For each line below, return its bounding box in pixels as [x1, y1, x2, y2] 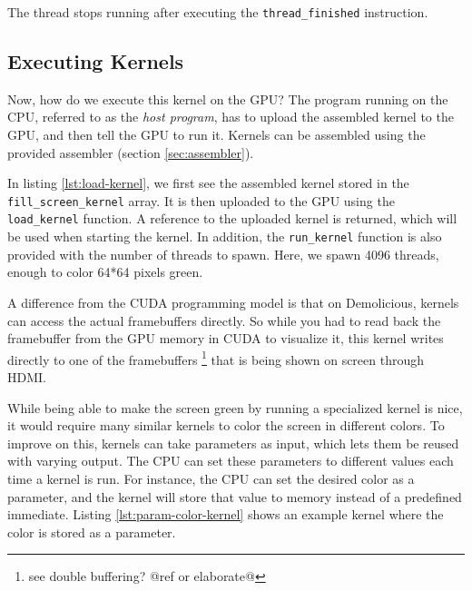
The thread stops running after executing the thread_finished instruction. [7, 3, 428, 21]
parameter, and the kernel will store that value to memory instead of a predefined [7, 487, 462, 506]
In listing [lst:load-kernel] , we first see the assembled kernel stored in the [7, 173, 409, 192]
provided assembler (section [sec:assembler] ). [7, 143, 254, 162]
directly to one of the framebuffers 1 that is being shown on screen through [7, 347, 425, 369]
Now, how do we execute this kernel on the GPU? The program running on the [7, 89, 448, 108]
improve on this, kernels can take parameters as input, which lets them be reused [7, 433, 459, 452]
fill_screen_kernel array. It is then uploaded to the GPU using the [7, 191, 395, 210]
